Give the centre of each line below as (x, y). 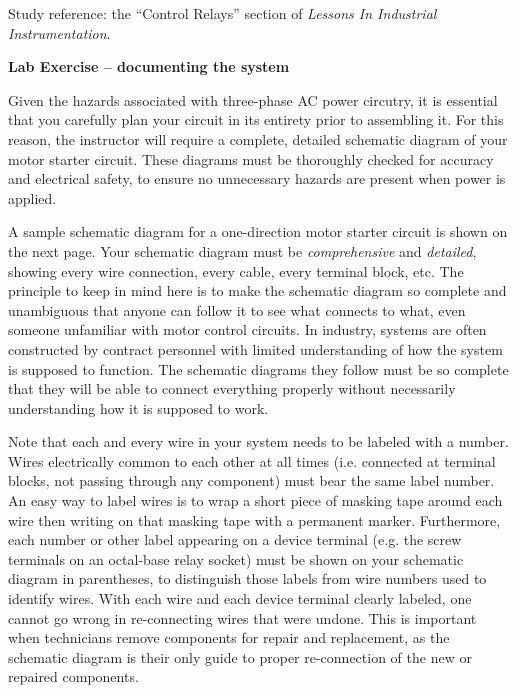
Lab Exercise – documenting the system (149, 66)
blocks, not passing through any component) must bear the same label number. (251, 480)
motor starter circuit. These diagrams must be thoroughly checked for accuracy (251, 158)
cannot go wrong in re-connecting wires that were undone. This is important (242, 617)
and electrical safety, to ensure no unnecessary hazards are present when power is (257, 178)
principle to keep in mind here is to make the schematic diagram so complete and (257, 290)
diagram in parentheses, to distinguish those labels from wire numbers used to (247, 578)
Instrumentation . (59, 32)
